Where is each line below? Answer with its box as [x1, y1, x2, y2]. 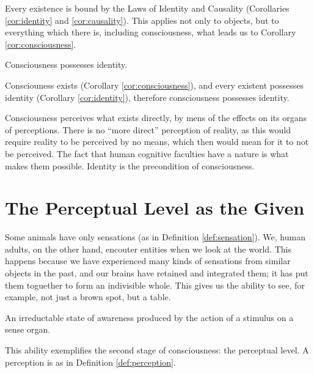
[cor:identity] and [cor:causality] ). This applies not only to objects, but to [5, 13, 279, 26]
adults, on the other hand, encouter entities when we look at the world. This [5, 242, 291, 255]
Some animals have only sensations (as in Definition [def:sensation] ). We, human [5, 231, 305, 243]
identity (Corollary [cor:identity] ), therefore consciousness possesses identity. [5, 90, 290, 103]
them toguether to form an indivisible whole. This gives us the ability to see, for [5, 278, 305, 291]
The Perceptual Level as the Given [5, 195, 305, 220]
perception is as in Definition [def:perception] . [5, 355, 176, 368]
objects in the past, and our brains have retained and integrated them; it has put [5, 267, 309, 279]
